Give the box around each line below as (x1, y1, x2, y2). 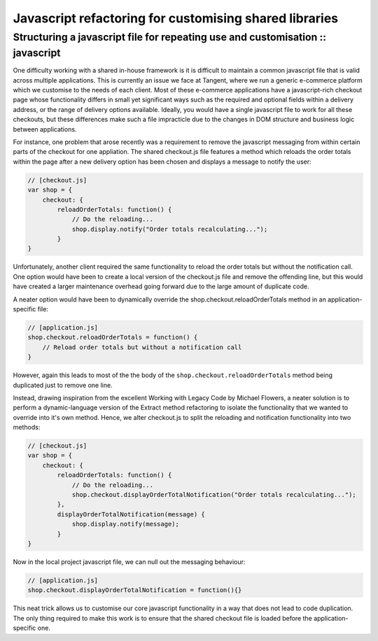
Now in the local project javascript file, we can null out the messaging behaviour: (13, 557, 246, 566)
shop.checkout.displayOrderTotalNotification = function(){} (27, 586, 242, 594)
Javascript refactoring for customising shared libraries (13, 10, 339, 26)
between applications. (13, 125, 77, 133)
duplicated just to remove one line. (13, 381, 113, 389)
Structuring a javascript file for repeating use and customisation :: (13, 31, 327, 43)
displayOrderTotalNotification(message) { (57, 510, 206, 518)
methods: (13, 423, 41, 432)
